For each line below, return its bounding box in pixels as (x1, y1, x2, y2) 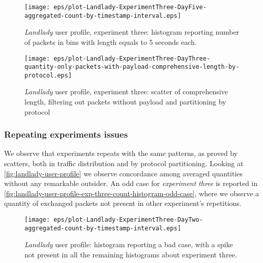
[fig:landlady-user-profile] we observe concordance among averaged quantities (4, 168, 243, 178)
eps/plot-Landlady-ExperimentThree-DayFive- (53, 4, 207, 11)
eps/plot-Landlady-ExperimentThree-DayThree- (53, 55, 211, 62)
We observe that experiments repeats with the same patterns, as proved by (4, 148, 238, 159)
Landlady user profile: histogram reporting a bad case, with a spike (24, 239, 233, 250)
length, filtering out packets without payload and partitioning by (24, 96, 226, 107)
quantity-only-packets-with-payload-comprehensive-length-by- (24, 63, 240, 71)
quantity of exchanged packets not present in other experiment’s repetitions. (4, 198, 242, 208)
